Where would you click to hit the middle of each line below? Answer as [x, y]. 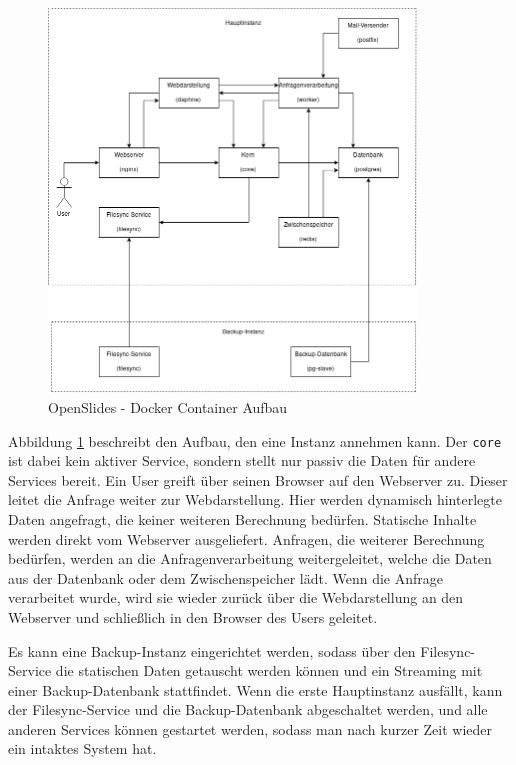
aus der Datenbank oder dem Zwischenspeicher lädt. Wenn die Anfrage [225, 577]
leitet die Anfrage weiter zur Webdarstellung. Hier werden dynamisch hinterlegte [255, 499]
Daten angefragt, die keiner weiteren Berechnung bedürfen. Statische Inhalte [242, 518]
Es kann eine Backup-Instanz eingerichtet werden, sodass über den [212, 650]
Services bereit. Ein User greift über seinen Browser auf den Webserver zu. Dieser [258, 479]
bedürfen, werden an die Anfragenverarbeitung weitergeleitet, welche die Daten [250, 558]
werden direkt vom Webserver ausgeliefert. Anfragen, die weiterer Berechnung [246, 538]
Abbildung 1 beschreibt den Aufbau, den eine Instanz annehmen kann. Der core [255, 440]
